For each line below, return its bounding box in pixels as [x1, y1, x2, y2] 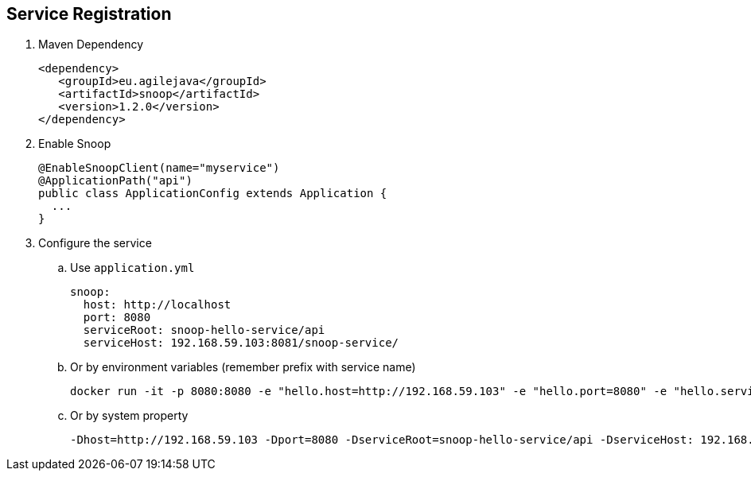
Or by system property [70, 409, 189, 423]
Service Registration [6, 4, 172, 24]
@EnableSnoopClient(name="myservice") [38, 161, 280, 175]
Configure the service [38, 236, 152, 250]
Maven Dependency [38, 37, 144, 52]
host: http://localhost [83, 298, 232, 312]
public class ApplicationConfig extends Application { [38, 187, 387, 200]
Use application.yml [70, 261, 195, 275]
